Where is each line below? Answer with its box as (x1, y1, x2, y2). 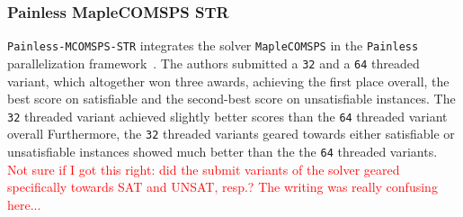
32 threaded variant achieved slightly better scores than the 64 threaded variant (7, 106, 448, 125)
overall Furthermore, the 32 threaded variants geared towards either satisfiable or (7, 124, 455, 143)
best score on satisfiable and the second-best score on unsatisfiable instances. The (7, 89, 456, 108)
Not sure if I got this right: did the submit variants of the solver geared (7, 159, 400, 178)
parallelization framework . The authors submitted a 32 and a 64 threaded (7, 53, 420, 72)
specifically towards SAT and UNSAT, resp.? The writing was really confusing (7, 177, 438, 196)
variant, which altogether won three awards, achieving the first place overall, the (7, 71, 450, 90)
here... (7, 194, 41, 213)
